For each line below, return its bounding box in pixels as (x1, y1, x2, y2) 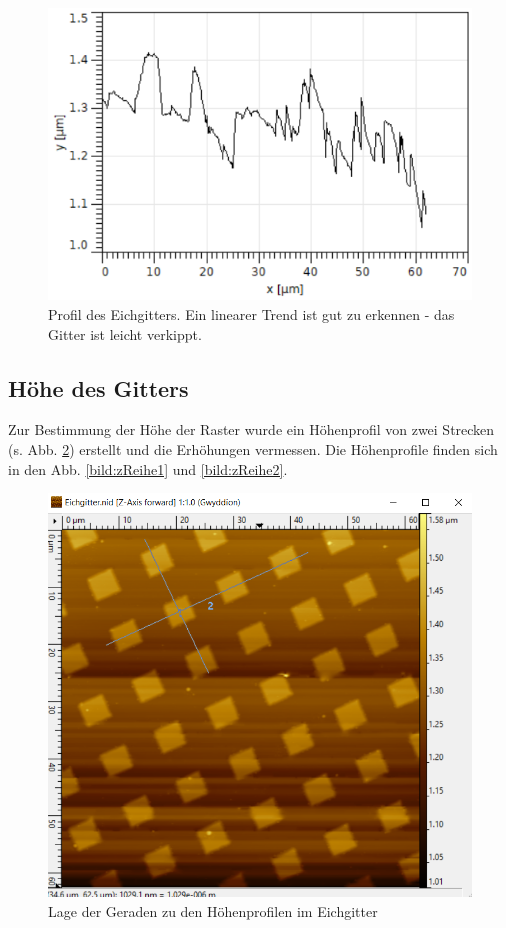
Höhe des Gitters (8, 372, 189, 403)
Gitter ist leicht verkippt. (48, 323, 202, 344)
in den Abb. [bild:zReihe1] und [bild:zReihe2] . (8, 458, 288, 479)
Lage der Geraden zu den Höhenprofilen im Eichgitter (48, 900, 378, 921)
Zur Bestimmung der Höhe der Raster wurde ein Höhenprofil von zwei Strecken (8, 419, 495, 440)
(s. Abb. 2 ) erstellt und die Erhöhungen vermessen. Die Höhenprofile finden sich (8, 438, 498, 459)
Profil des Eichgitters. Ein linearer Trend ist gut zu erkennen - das (48, 304, 455, 324)
